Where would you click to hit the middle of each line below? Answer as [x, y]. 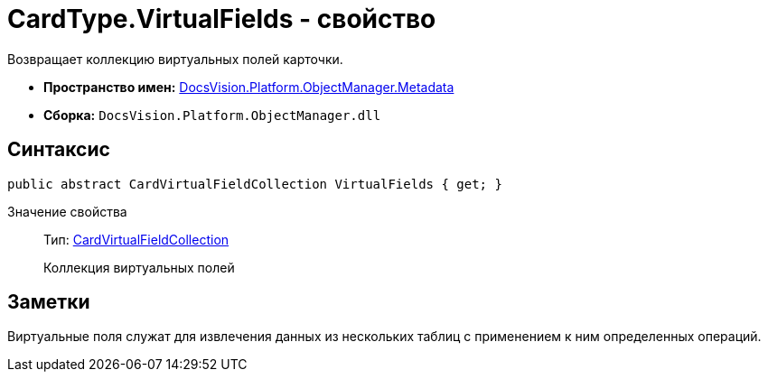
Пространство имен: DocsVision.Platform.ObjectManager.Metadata [249, 87]
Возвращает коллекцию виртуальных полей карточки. [175, 59]
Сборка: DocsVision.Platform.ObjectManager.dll [212, 115]
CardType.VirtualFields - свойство [222, 19]
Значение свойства [67, 211]
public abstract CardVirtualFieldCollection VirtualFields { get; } [255, 184]
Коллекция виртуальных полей [139, 267]
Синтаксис [59, 150]
